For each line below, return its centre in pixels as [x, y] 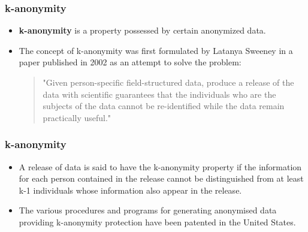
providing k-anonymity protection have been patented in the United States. [157, 222]
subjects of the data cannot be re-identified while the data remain [164, 106]
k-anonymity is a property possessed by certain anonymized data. [142, 30]
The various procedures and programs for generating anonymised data [148, 210]
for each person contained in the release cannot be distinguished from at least [161, 178]
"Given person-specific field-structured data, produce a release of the [168, 82]
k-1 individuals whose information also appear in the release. [130, 190]
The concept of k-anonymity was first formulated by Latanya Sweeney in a [156, 50]
